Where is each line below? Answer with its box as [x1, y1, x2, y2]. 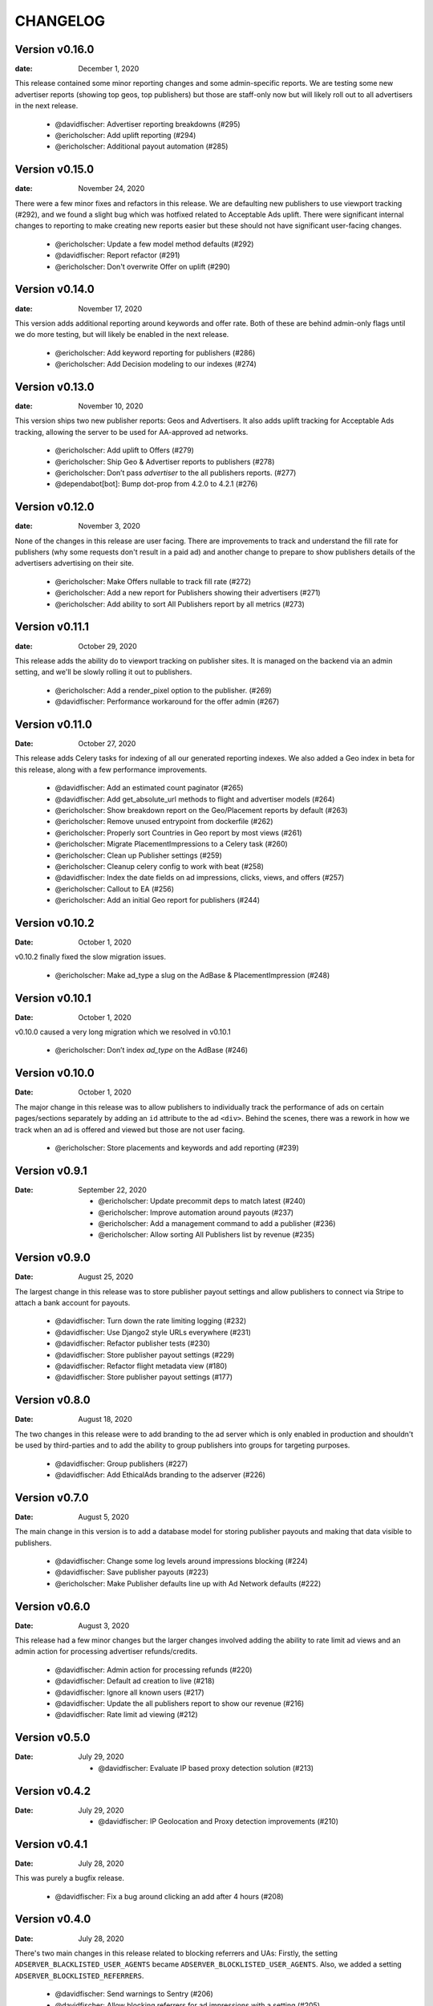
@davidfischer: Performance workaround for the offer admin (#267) [55, 696, 280, 706]
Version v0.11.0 [14, 717, 92, 731]
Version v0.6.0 [14, 1599, 91, 1613]
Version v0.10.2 [14, 916, 95, 930]
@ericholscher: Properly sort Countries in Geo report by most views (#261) [55, 827, 302, 838]
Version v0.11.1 [14, 620, 90, 634]
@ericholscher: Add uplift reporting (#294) [55, 131, 196, 140]
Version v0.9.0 [14, 1251, 91, 1265]
